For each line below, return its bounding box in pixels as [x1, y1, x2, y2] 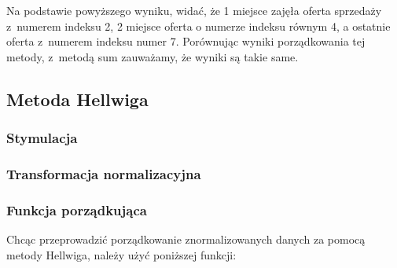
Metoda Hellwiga [6, 86, 149, 111]
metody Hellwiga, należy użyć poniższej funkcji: [6, 246, 237, 262]
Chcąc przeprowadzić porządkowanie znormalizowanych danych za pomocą [6, 231, 366, 248]
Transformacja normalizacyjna [6, 163, 201, 183]
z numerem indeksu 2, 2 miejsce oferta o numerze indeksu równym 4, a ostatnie [6, 17, 391, 34]
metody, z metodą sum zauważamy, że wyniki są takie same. [6, 48, 299, 64]
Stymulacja [6, 128, 78, 148]
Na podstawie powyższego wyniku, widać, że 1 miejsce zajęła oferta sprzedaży [6, 2, 382, 18]
